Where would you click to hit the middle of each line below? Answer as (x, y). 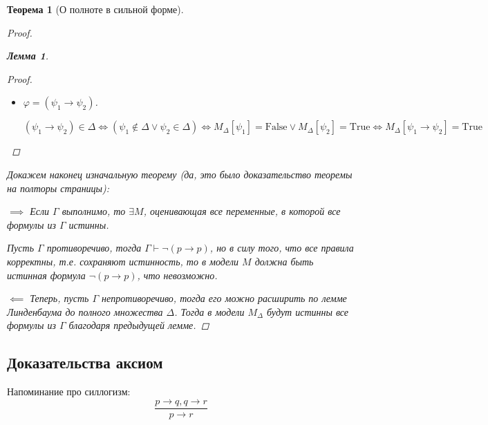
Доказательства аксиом (85, 362)
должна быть (284, 261)
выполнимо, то (94, 211)
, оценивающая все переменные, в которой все (242, 211)
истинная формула (46, 275)
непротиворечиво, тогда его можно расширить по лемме (224, 298)
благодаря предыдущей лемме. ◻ (139, 325)
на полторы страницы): (58, 188)
